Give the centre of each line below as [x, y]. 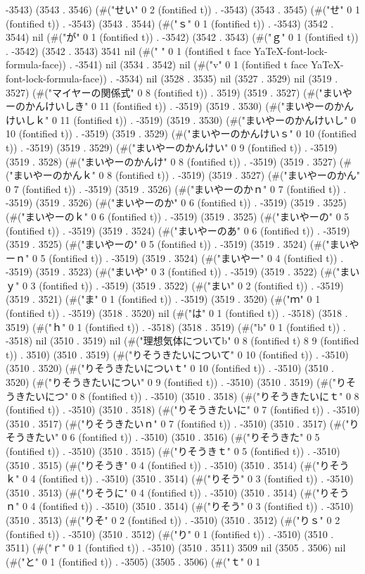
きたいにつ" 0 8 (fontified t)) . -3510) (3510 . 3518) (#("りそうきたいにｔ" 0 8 [187, 395]
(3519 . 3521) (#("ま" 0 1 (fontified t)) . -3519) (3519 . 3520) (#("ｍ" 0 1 [163, 299]
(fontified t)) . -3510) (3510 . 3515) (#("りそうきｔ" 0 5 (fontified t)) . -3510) [173, 451]
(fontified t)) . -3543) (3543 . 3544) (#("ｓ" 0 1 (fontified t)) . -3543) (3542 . [170, 23]
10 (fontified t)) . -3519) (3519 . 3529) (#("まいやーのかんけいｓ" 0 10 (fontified [181, 133]
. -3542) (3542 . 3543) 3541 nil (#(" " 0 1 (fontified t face [128, 50]
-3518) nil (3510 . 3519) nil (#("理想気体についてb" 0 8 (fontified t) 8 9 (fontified [182, 341]
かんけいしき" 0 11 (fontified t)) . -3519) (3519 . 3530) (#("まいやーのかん [190, 106]
